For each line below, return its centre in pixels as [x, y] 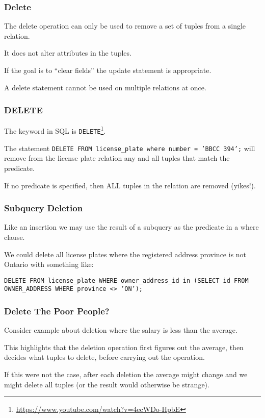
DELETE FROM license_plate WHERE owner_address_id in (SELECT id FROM [126, 280]
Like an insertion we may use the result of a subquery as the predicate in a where [131, 227]
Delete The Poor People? [57, 311]
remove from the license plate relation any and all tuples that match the [117, 158]
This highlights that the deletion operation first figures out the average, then [124, 347]
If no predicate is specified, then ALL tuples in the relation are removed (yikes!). [130, 185]
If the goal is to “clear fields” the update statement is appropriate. [108, 70]
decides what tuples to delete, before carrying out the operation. [104, 357]
